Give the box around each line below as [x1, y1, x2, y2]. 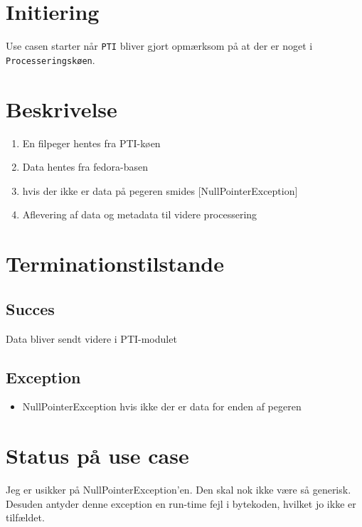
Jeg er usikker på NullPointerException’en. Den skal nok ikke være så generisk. [6, 482, 351, 497]
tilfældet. [6, 510, 45, 525]
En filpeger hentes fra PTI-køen [22, 135, 161, 150]
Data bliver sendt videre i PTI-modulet [6, 331, 177, 346]
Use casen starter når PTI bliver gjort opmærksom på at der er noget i [6, 38, 313, 53]
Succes [6, 297, 55, 319]
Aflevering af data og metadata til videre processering [22, 207, 257, 222]
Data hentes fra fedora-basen [22, 159, 149, 174]
